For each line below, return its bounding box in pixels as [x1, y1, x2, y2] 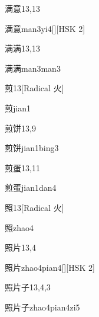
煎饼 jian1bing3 [5, 142, 59, 154]
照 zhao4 [5, 221, 34, 233]
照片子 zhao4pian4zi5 [5, 300, 80, 313]
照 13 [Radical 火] [5, 201, 64, 213]
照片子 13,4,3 [5, 281, 51, 293]
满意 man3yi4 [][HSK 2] [5, 22, 85, 34]
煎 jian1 [5, 101, 31, 114]
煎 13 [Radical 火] [5, 82, 64, 94]
